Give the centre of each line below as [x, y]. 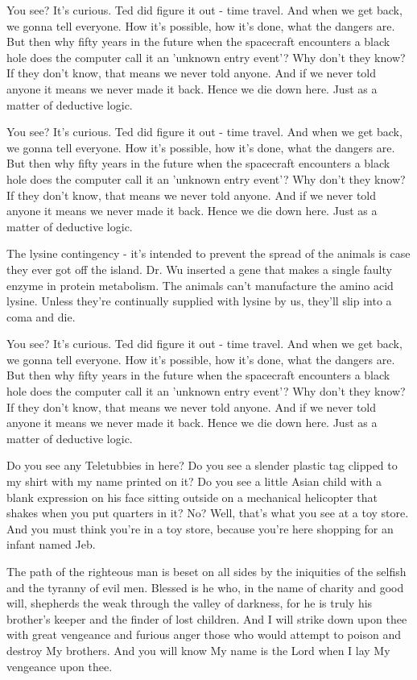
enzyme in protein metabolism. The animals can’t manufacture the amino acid [200, 285]
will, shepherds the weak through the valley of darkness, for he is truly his [190, 603]
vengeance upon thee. [60, 666]
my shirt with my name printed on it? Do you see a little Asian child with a [194, 481]
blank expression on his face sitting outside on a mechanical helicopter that [192, 497]
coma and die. [41, 316]
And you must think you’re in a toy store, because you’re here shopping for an [200, 528]
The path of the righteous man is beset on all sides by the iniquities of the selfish [206, 571]
